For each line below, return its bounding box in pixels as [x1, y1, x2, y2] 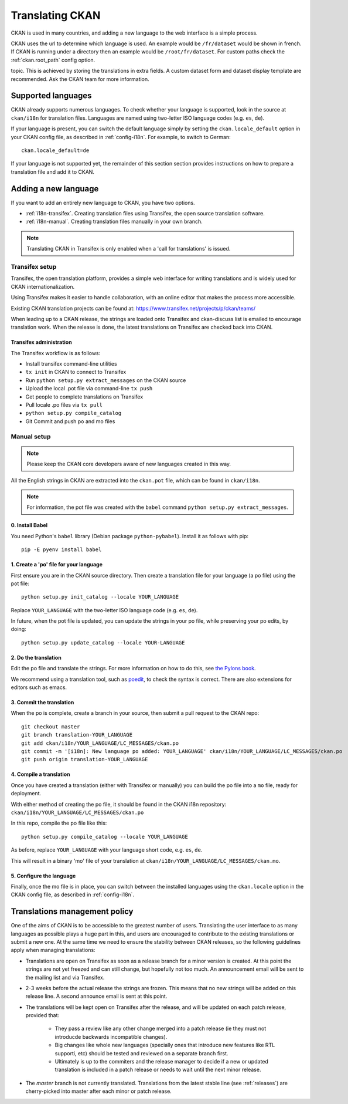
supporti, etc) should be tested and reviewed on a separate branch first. [54, 1049, 228, 1056]
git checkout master [21, 723, 80, 730]
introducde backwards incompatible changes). [54, 1033, 168, 1040]
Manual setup [11, 432, 51, 440]
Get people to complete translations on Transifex [25, 393, 144, 400]
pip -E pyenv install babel [21, 546, 102, 553]
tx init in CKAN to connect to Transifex [25, 369, 127, 376]
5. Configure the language [11, 872, 76, 879]
